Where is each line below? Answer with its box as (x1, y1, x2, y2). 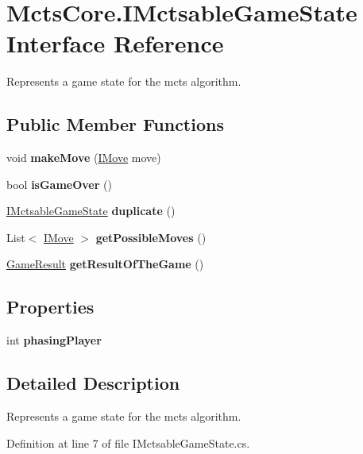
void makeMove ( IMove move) (6, 149, 161, 166)
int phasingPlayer (6, 332, 102, 348)
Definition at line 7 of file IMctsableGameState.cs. (6, 434, 250, 451)
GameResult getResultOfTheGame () (6, 256, 204, 272)
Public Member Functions (6, 112, 224, 137)
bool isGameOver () (6, 175, 112, 192)
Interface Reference (6, 27, 224, 60)
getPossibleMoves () (95, 229, 207, 245)
